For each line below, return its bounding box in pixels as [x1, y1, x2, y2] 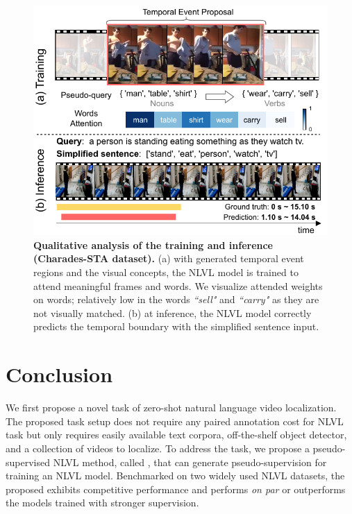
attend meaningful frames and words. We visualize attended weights [33, 278, 323, 293]
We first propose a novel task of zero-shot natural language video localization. [6, 400, 337, 415]
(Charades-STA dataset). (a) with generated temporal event [33, 251, 304, 266]
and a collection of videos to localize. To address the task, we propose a [6, 440, 310, 455]
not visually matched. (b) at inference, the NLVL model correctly [33, 305, 312, 320]
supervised [6, 454, 50, 469]
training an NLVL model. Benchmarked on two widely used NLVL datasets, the [6, 468, 345, 483]
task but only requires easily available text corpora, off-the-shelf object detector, [6, 427, 347, 442]
